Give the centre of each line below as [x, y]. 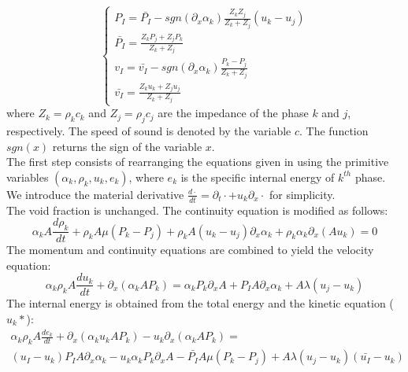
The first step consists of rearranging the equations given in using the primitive [198, 162]
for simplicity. [302, 194]
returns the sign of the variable [127, 146]
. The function [334, 131]
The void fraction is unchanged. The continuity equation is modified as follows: [197, 210]
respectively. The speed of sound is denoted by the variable [149, 131]
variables [28, 177]
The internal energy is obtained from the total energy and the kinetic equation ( [200, 303]
